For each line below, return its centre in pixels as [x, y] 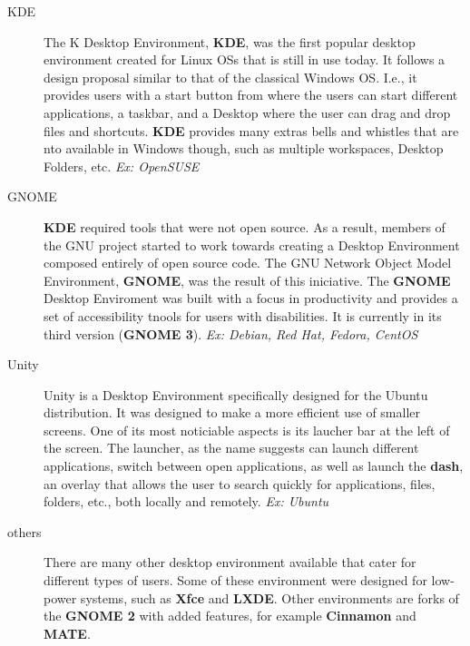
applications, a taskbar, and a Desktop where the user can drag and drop [247, 112]
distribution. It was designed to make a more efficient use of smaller [232, 412]
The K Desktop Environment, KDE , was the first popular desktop [230, 41]
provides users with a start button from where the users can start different [251, 95]
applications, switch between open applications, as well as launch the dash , [254, 466]
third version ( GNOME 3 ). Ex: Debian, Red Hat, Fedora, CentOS [231, 333]
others [24, 531]
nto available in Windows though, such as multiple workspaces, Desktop [244, 148]
